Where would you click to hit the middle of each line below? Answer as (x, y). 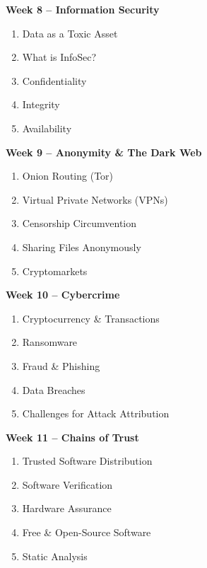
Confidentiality (54, 80)
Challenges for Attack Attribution (96, 413)
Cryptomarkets (55, 271)
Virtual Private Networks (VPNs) (95, 199)
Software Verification (67, 484)
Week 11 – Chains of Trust (72, 437)
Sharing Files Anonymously (82, 247)
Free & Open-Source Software (87, 532)
